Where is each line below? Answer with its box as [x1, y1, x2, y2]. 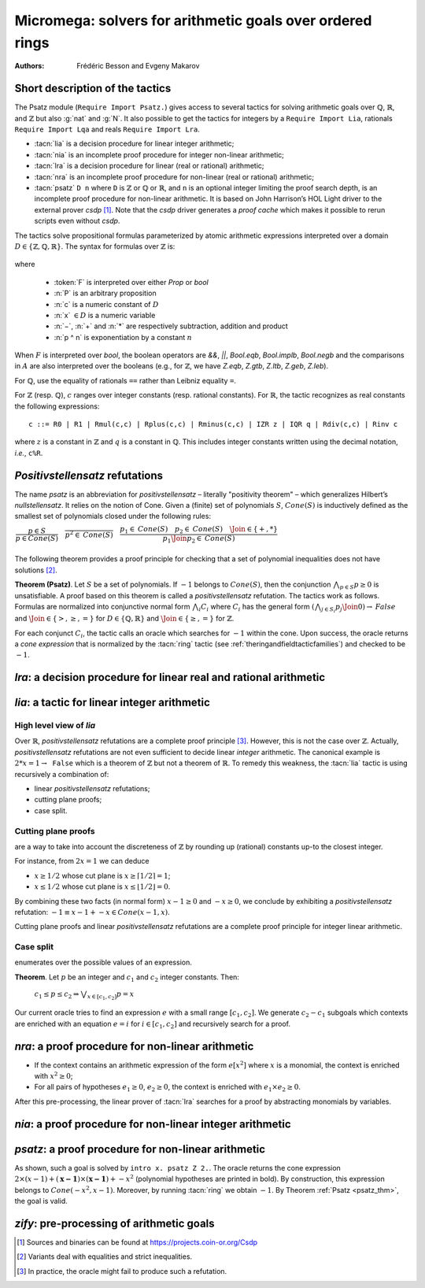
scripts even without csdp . [34, 217, 120, 226]
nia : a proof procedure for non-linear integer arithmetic [14, 1117, 291, 1131]
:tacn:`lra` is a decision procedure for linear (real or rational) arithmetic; [34, 161, 264, 171]
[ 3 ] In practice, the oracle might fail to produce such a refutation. [17, 1266, 227, 1275]
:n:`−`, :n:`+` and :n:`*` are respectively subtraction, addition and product [54, 321, 289, 331]
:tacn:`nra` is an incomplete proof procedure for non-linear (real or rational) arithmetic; [34, 172, 315, 181]
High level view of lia [14, 720, 96, 731]
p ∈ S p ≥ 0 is [339, 579, 379, 590]
